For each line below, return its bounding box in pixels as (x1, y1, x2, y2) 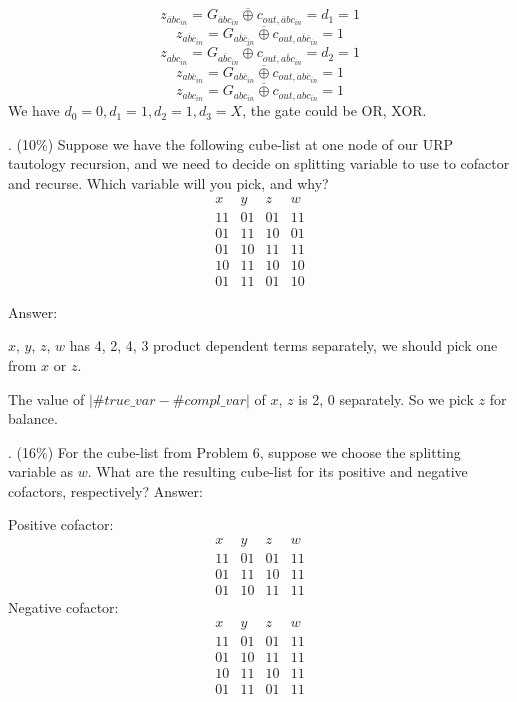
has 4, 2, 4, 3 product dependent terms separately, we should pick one (69, 335, 498, 356)
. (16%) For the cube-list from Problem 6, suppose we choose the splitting (8, 441, 461, 462)
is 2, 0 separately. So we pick (298, 388, 474, 409)
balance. (8, 408, 58, 429)
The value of (8, 388, 85, 409)
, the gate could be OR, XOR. (242, 100, 427, 121)
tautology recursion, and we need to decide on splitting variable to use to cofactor (8, 153, 510, 174)
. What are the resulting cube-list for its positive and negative (87, 461, 468, 482)
